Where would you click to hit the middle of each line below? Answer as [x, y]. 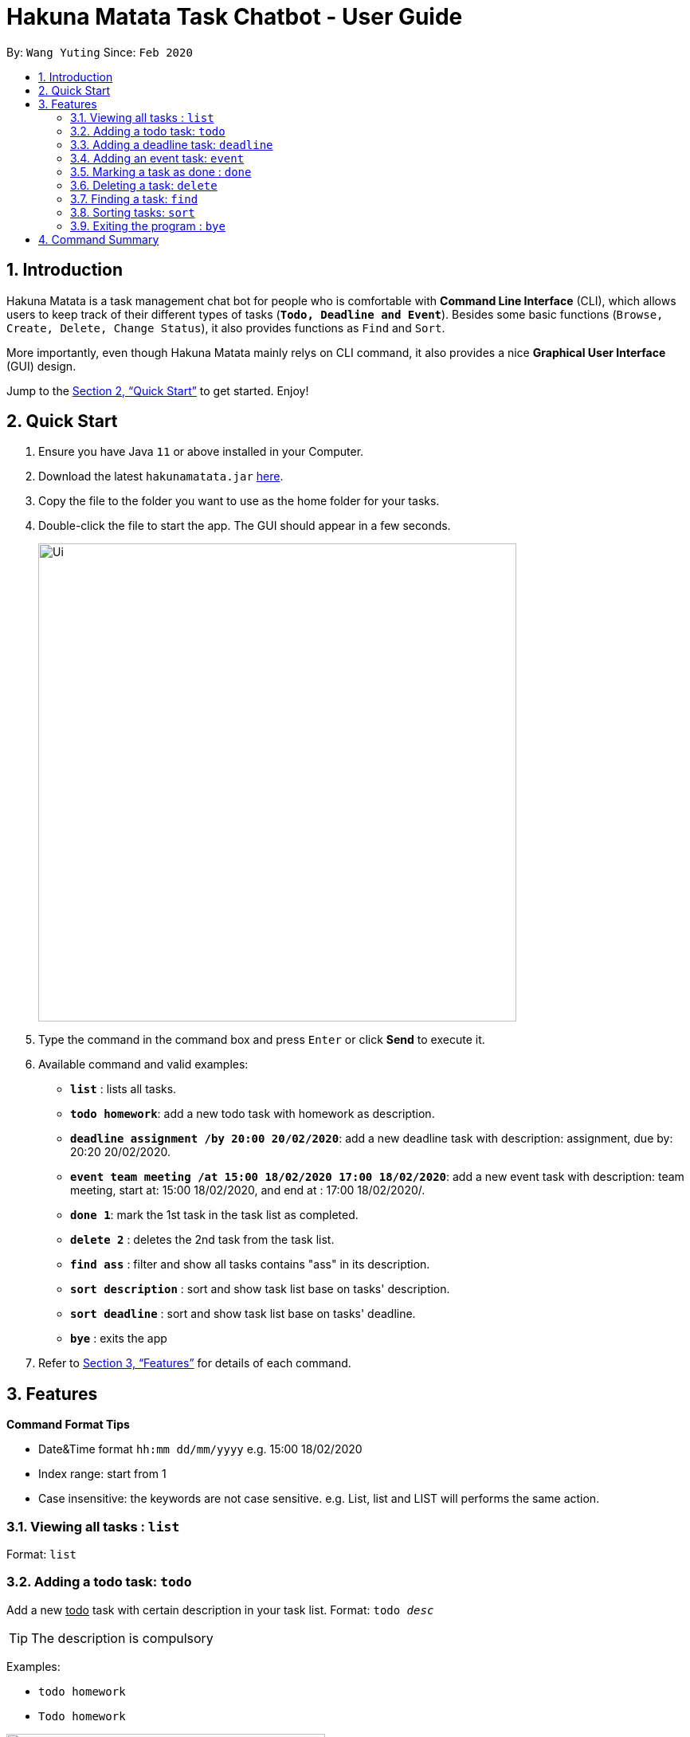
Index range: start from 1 [102, 1474]
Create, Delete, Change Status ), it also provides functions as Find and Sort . [226, 327]
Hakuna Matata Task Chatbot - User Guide [235, 17]
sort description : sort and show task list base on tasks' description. [260, 1289]
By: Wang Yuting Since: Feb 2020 [100, 52]
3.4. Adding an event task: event [157, 158]
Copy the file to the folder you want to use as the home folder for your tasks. [239, 501]
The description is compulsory [122, 1638]
